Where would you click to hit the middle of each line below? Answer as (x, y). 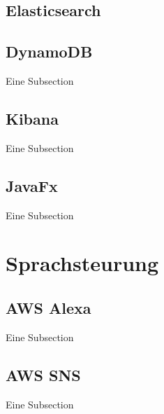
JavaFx (32, 185)
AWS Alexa (49, 307)
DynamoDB (49, 51)
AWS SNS (43, 374)
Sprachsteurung (82, 263)
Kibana (32, 118)
